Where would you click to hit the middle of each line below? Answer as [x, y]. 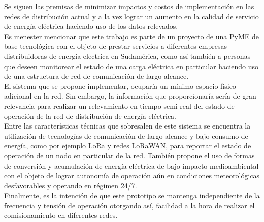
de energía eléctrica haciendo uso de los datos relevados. [91, 26]
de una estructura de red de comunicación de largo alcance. [96, 76]
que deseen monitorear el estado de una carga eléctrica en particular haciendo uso [131, 66]
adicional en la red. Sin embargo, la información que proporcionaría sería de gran [130, 96]
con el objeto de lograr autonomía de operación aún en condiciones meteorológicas [132, 176]
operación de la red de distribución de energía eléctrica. [90, 116]
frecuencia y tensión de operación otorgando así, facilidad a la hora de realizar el [129, 205]
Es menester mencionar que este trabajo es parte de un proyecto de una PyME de [131, 36]
